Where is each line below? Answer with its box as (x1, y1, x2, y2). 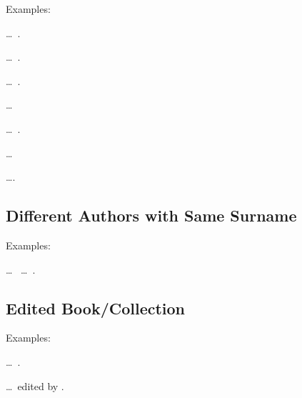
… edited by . (6, 378, 64, 393)
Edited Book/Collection (6, 297, 186, 319)
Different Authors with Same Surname (6, 204, 297, 227)
